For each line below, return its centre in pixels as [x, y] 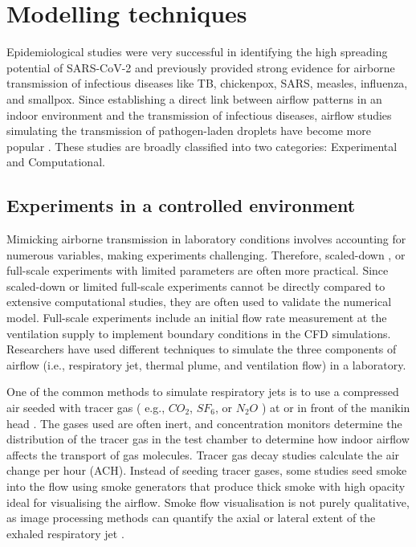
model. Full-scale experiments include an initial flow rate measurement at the [197, 318]
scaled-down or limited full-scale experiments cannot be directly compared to [196, 286]
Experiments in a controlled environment [181, 205]
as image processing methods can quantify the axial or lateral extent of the [191, 518]
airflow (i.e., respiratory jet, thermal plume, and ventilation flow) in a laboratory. [206, 364]
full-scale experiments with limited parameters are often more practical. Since [198, 270]
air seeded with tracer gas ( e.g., [86, 408]
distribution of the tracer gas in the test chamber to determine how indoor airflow [208, 439]
